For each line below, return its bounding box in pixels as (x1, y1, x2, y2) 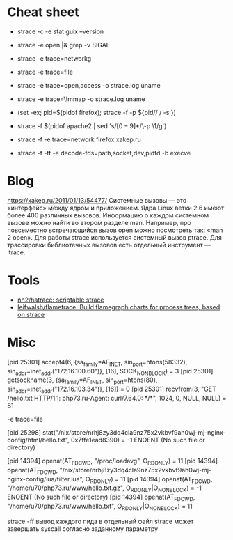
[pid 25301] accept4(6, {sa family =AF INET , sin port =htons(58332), (7, 357, 188, 368)
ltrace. (7, 248, 26, 256)
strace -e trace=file (17, 68, 73, 76)
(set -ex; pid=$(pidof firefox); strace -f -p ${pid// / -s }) (17, 108, 176, 116)
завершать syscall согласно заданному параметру (7, 524, 159, 533)
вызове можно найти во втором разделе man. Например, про (7, 218, 191, 226)
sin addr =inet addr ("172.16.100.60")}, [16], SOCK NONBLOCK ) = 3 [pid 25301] (7, 367, 214, 377)
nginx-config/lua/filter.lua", (7, 475, 84, 483)
